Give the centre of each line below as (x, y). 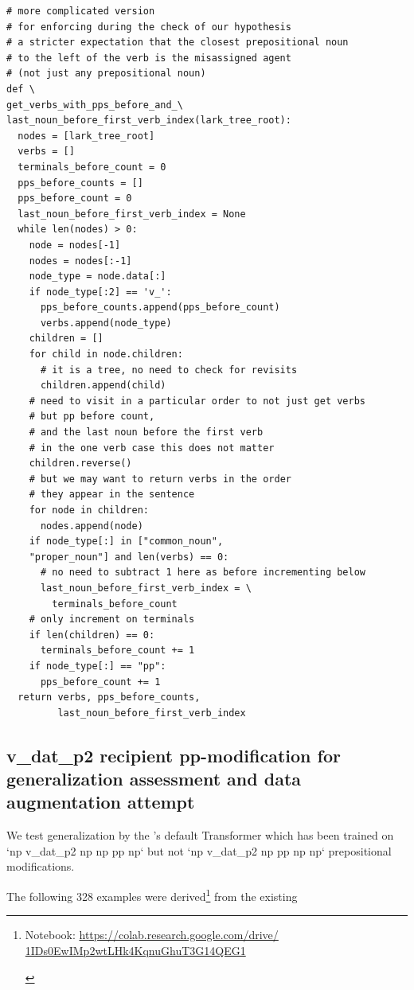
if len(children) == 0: (92, 635)
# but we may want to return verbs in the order (160, 479)
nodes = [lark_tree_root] (86, 136)
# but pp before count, (92, 417)
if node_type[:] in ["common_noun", (126, 542)
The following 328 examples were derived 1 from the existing (152, 895)
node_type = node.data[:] (98, 277)
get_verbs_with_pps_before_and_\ (95, 105)
